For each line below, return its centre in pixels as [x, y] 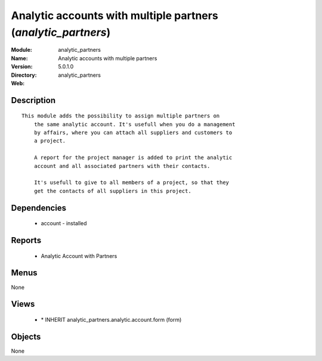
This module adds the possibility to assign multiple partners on [121, 116]
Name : [19, 58]
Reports [26, 240]
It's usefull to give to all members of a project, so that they [131, 183]
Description [33, 100]
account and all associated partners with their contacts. [122, 166]
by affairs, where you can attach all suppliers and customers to [133, 133]
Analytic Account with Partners [79, 256]
